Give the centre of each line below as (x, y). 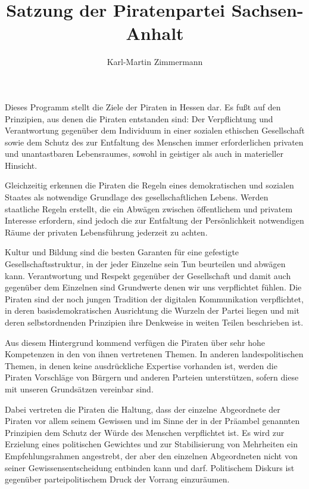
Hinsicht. (21, 165)
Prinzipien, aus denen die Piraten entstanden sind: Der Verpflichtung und (139, 118)
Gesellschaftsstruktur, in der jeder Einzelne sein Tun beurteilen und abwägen (145, 264)
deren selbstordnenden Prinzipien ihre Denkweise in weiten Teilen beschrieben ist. (154, 322)
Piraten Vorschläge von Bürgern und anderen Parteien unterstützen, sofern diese (152, 377)
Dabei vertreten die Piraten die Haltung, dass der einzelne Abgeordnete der (143, 409)
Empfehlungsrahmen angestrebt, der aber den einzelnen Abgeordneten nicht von (151, 455)
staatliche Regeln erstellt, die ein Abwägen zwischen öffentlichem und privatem (149, 208)
